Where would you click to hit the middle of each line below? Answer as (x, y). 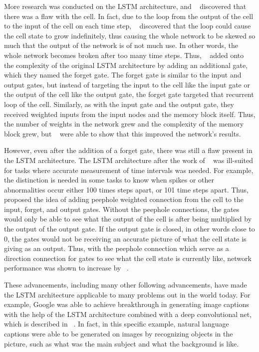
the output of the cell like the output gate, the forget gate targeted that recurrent (129, 94)
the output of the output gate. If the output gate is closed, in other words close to (129, 229)
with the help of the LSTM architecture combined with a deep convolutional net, (128, 314)
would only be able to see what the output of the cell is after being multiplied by (128, 219)
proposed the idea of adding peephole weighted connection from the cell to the (124, 199)
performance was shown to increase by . (66, 268)
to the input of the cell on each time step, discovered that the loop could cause (128, 26)
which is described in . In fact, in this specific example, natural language (117, 324)
